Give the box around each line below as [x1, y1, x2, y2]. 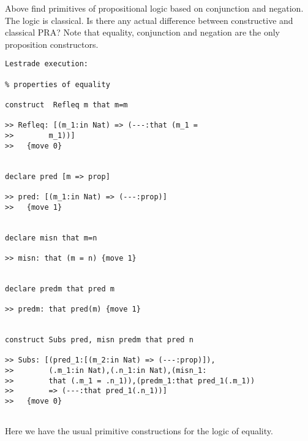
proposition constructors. [5, 37, 99, 50]
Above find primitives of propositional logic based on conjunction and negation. [5, 2, 304, 14]
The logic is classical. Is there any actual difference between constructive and [5, 13, 293, 26]
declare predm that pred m [5, 284, 115, 293]
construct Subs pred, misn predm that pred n [5, 336, 193, 345]
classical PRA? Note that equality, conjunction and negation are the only [5, 26, 280, 39]
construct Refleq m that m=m [5, 101, 128, 109]
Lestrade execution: [5, 59, 89, 69]
